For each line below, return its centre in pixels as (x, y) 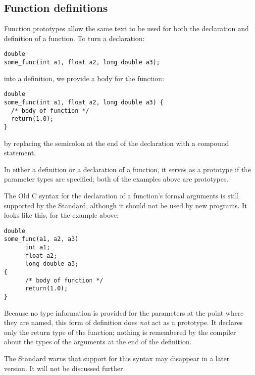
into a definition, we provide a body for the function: (84, 78)
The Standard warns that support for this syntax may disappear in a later (117, 358)
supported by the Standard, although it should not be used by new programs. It (126, 205)
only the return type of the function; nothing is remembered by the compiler (120, 332)
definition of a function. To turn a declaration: (74, 38)
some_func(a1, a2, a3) (41, 239)
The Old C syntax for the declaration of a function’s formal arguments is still (122, 195)
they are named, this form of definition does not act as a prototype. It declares (124, 322)
